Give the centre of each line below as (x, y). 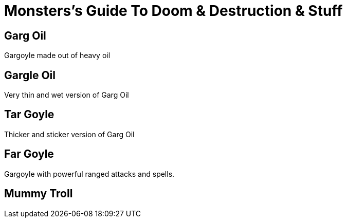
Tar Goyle (29, 115)
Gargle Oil (30, 75)
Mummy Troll (39, 194)
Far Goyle (29, 154)
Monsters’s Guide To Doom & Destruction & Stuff (174, 11)
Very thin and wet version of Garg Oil (67, 95)
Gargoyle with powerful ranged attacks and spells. (89, 174)
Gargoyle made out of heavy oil (57, 55)
